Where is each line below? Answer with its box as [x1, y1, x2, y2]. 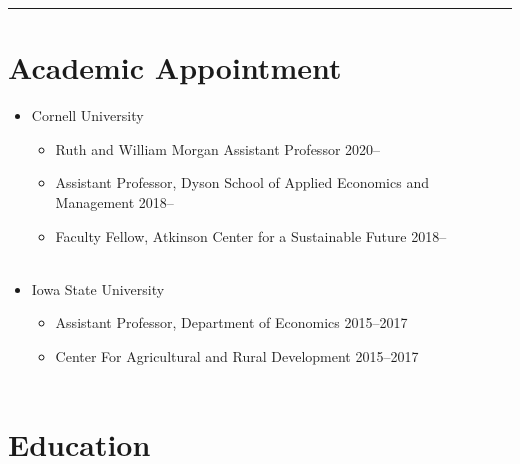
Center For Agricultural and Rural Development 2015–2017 [55, 345, 419, 366]
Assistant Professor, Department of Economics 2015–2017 [55, 312, 408, 333]
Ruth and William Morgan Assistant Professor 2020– [55, 138, 381, 159]
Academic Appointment [8, 47, 342, 88]
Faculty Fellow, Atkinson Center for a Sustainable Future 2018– [55, 225, 447, 246]
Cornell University [31, 105, 144, 126]
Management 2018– [55, 191, 174, 212]
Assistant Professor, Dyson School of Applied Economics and [55, 172, 429, 193]
